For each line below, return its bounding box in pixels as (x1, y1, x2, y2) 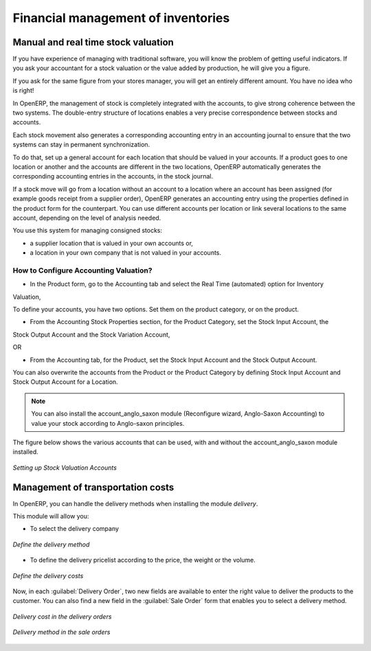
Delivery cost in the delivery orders (12, 612, 112, 621)
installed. (12, 448, 39, 456)
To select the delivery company (30, 525, 120, 533)
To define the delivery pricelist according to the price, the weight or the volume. (30, 556, 256, 564)
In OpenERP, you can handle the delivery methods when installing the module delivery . (12, 499, 258, 507)
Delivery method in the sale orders (12, 628, 111, 637)
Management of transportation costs (12, 481, 175, 493)
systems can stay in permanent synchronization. (12, 141, 150, 149)
